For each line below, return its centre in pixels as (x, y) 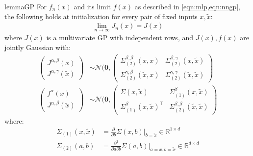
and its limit (92, 6)
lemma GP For (26, 6)
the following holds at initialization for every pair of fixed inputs (101, 16)
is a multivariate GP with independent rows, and (120, 38)
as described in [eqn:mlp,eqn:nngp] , (187, 6)
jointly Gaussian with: (38, 47)
